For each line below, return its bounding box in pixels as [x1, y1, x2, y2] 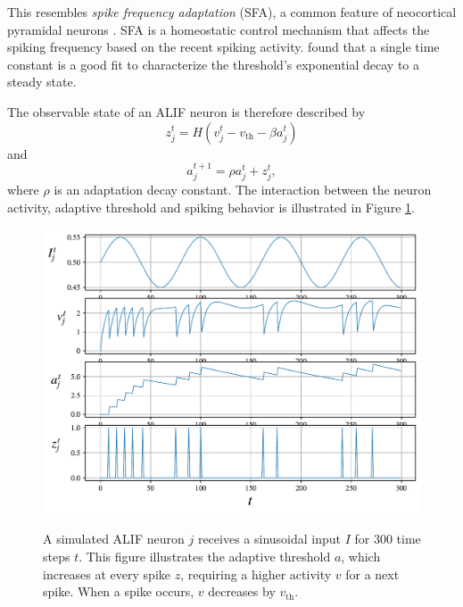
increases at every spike [43, 564, 170, 583]
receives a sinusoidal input [197, 529, 341, 548]
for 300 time [354, 529, 421, 548]
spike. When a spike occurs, [43, 582, 194, 601]
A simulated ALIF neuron [43, 529, 185, 548]
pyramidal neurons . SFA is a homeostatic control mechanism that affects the [7, 20, 430, 38]
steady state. [7, 72, 77, 91]
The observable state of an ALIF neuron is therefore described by [7, 102, 366, 121]
